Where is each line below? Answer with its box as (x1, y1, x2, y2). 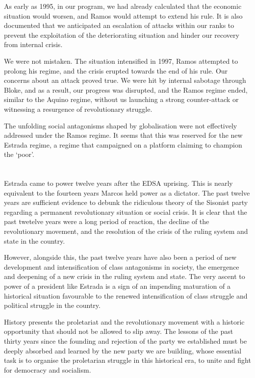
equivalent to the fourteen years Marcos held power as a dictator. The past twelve (4, 187, 250, 198)
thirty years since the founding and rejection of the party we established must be (4, 336, 247, 346)
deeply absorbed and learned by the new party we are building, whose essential (4, 345, 242, 355)
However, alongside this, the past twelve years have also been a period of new (4, 252, 237, 262)
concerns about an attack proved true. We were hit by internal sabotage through (4, 75, 246, 85)
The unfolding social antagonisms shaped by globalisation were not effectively (4, 120, 237, 130)
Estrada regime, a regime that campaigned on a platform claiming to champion (4, 139, 242, 150)
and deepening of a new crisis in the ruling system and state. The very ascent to (4, 271, 245, 281)
